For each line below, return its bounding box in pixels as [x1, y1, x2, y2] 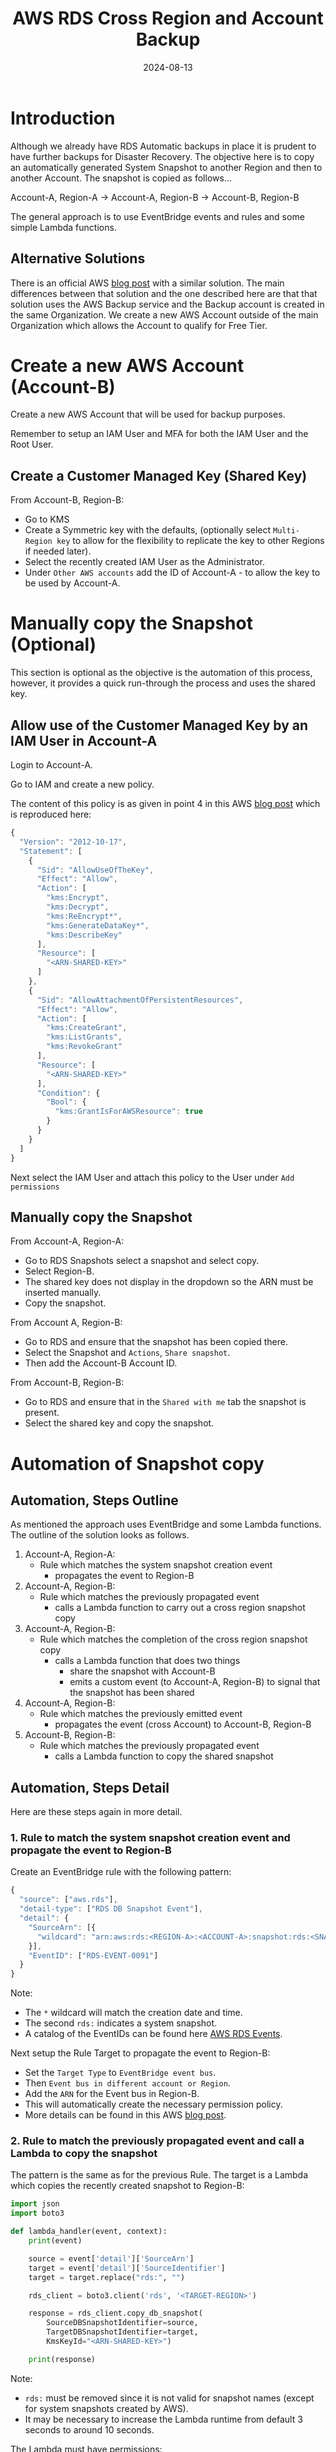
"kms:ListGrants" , [46, 1032, 123, 1042]
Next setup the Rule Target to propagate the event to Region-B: [10, 2047, 271, 2059]
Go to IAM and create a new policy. [10, 778, 155, 790]
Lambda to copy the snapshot [10, 2147, 158, 2161]
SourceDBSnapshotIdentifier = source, [46, 2318, 199, 2328]
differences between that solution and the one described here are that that [10, 287, 318, 299]
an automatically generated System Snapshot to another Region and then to [10, 161, 323, 173]
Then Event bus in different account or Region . [24, 2077, 231, 2089]
